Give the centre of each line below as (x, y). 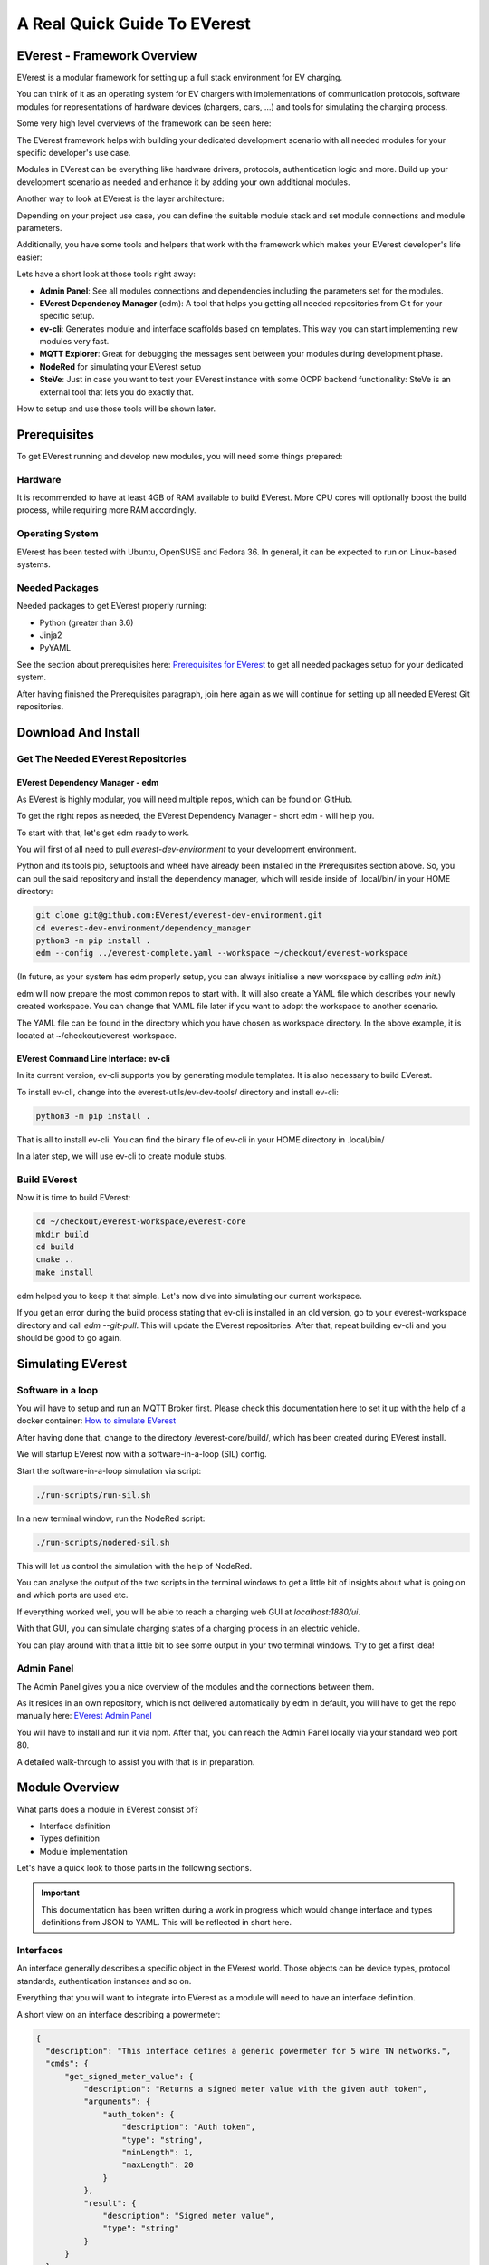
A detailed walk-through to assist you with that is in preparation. (136, 1761)
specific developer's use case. (74, 153)
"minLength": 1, (158, 2153)
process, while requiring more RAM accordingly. (106, 510)
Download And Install (78, 733)
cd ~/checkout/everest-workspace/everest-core (141, 1222)
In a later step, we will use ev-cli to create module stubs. (122, 1156)
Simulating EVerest (72, 1364)
